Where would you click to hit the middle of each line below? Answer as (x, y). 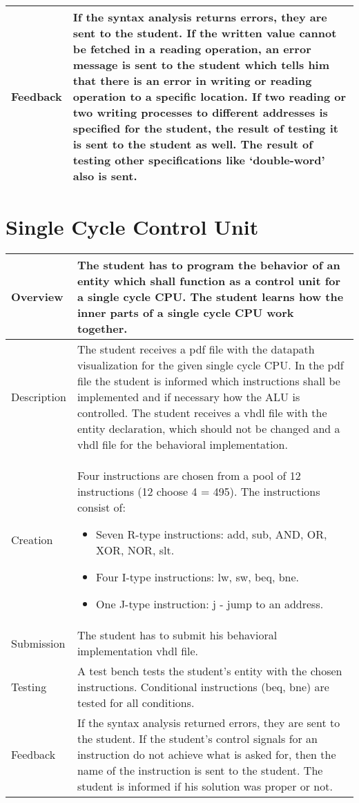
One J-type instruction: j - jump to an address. (210, 604)
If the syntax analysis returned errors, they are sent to (208, 723)
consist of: (101, 507)
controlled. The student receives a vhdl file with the (202, 413)
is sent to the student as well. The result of (193, 144)
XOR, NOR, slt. (135, 550)
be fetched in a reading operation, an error (192, 49)
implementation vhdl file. (138, 651)
